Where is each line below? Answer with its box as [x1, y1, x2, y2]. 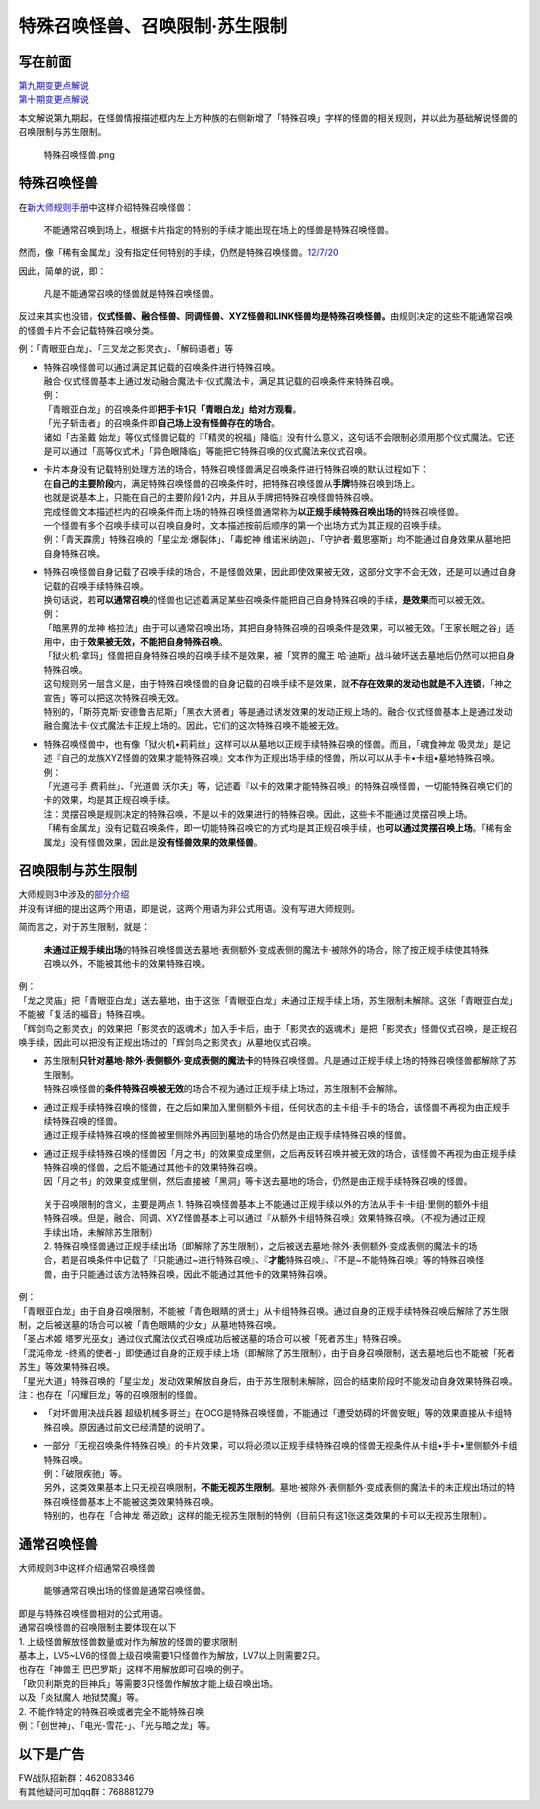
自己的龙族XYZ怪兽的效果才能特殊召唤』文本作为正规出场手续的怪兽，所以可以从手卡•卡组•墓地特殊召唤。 [60, 752, 500, 764]
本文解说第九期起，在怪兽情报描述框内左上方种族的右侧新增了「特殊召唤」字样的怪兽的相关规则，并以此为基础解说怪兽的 [18, 111, 518, 124]
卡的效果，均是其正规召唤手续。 [43, 794, 175, 806]
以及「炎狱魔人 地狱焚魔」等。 [18, 1691, 144, 1704]
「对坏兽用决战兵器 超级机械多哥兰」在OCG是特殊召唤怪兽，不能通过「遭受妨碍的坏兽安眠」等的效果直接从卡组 [43, 1407, 504, 1419]
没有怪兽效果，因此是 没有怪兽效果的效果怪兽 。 [69, 836, 263, 848]
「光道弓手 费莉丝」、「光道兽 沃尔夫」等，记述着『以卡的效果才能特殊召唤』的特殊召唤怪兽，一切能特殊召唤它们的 [43, 780, 513, 792]
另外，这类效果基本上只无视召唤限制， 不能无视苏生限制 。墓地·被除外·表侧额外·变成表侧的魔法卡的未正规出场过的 [43, 1481, 507, 1494]
